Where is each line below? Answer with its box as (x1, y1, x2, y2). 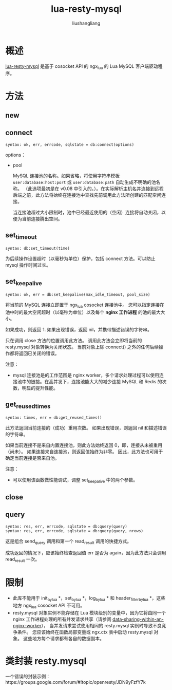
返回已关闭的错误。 (18, 350, 60, 356)
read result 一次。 (5, 556, 40, 564)
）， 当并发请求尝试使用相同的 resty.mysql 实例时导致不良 (41, 622, 162, 628)
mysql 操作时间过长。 (5, 262, 51, 268)
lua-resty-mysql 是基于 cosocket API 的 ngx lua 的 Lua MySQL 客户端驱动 (5, 63, 158, 70)
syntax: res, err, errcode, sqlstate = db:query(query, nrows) (5, 528, 144, 533)
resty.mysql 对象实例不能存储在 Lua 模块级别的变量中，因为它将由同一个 (12, 609, 166, 616)
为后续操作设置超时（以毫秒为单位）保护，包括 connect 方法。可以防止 (5, 255, 156, 262)
